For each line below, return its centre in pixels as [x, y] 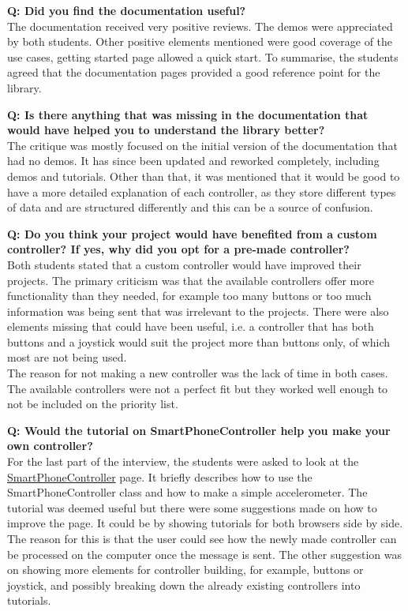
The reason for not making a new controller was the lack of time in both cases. [198, 373]
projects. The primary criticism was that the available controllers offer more [191, 280]
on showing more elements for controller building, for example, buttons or [185, 570]
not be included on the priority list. [93, 404]
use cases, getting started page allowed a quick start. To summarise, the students [203, 56]
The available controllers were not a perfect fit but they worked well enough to [198, 388]
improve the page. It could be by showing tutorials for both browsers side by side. [205, 523]
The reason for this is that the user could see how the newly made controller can [202, 538]
